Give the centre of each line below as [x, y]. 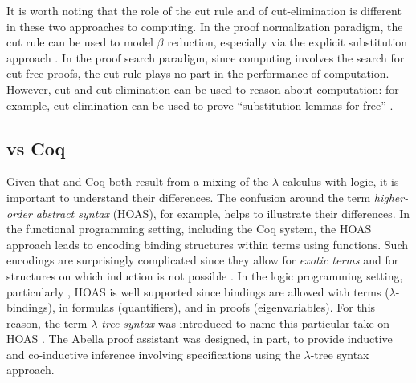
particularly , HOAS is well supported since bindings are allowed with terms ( [198, 291]
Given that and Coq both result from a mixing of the [138, 181]
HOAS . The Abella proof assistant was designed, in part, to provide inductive [200, 339]
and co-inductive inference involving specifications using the [153, 354]
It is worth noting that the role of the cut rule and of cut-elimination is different [204, 10]
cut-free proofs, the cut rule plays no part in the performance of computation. [198, 73]
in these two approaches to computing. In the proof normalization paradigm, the [205, 26]
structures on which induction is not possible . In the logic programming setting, [205, 275]
